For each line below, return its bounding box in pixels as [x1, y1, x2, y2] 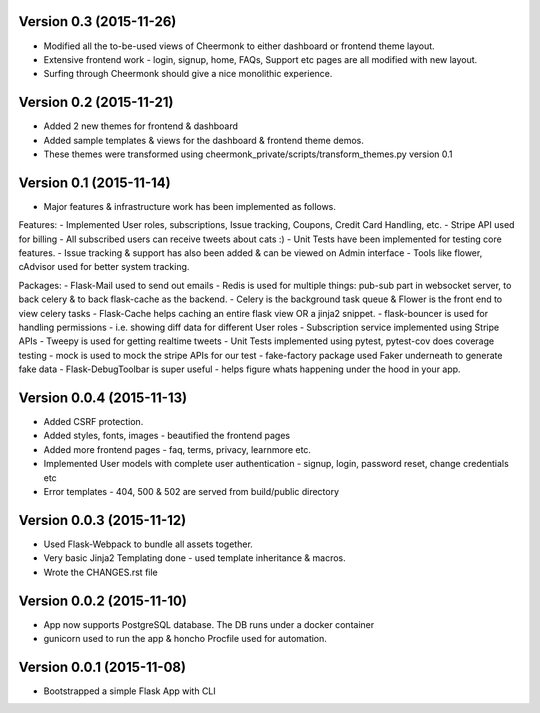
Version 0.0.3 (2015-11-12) [18, 511, 187, 529]
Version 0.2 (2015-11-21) [18, 94, 174, 111]
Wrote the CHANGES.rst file [43, 566, 159, 578]
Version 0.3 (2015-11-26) [18, 13, 177, 30]
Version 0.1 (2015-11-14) [18, 174, 171, 191]
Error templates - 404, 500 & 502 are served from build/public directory [43, 486, 340, 498]
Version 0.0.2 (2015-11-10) [18, 592, 187, 609]
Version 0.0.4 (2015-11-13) [18, 390, 188, 406]
